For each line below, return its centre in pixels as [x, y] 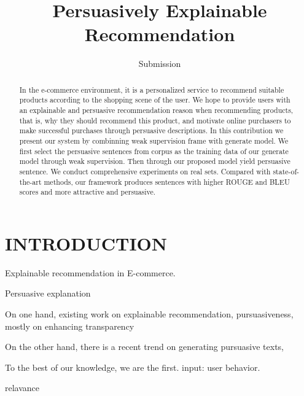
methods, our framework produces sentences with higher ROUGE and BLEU [167, 181]
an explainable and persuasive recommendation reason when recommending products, [156, 110]
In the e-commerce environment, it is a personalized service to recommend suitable [152, 89]
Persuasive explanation [48, 293]
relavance [22, 388]
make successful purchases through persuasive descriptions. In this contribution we [151, 130]
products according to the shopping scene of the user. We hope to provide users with [155, 100]
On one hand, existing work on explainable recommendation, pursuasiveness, [149, 314]
